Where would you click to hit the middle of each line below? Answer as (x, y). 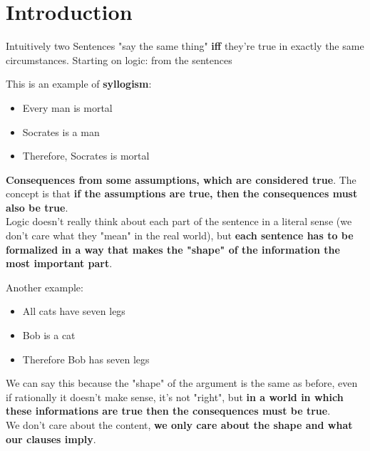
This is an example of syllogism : (79, 84)
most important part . (59, 263)
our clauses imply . (51, 439)
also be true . (37, 207)
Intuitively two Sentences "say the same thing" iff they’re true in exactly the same (185, 46)
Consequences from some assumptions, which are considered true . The (181, 179)
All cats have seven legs (74, 311)
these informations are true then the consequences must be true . (168, 411)
